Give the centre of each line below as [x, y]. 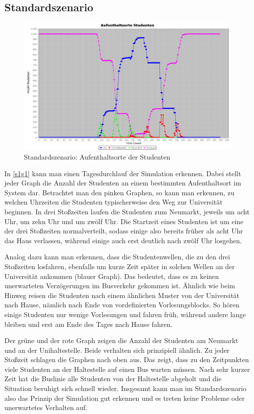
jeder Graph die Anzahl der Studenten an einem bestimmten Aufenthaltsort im [123, 183]
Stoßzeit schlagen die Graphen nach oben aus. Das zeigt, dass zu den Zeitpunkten [127, 359]
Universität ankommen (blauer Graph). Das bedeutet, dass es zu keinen [112, 276]
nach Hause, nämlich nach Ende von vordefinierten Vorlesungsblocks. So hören [122, 305]
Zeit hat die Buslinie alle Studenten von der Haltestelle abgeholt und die [113, 379]
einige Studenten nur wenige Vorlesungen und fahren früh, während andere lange [125, 314]
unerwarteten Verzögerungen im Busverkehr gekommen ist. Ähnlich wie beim [120, 286]
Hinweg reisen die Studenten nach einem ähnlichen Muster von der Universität [122, 295]
